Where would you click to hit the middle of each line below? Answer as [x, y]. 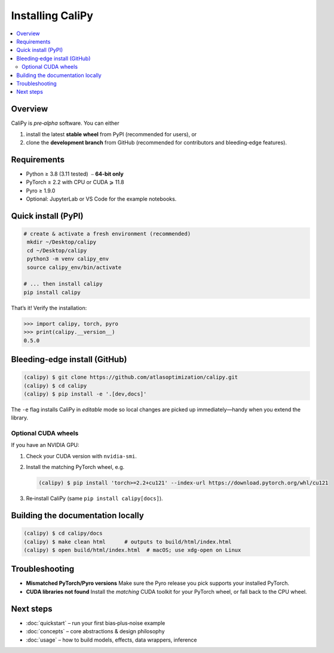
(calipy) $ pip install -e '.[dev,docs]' [85, 394]
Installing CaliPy [52, 16]
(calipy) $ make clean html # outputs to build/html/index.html [128, 542]
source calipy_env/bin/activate [74, 267]
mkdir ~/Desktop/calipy [62, 242]
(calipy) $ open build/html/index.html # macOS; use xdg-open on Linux [132, 550]
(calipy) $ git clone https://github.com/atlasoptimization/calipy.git [131, 377]
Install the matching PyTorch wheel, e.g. [75, 467]
